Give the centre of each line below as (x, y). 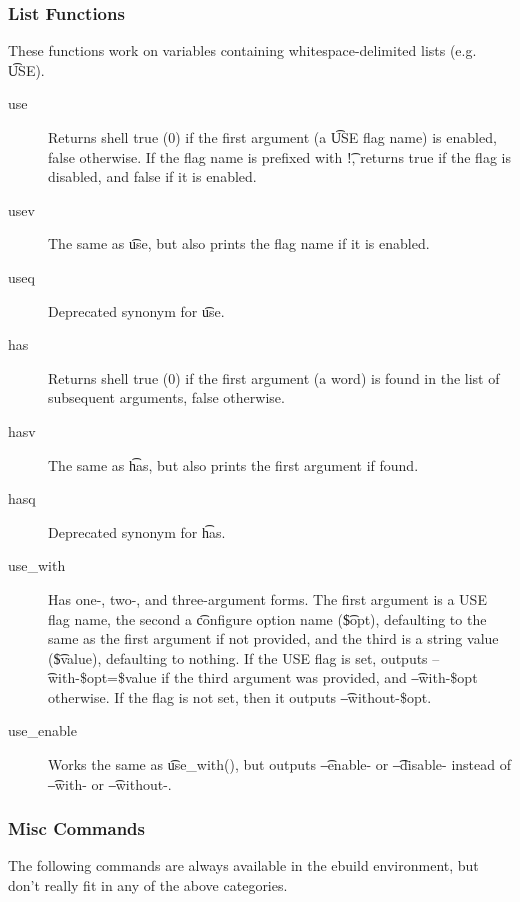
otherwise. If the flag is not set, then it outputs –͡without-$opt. (240, 696)
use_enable (42, 730)
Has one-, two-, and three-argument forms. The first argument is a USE (267, 598)
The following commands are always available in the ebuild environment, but (243, 865)
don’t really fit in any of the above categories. (148, 885)
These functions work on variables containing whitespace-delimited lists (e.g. (242, 50)
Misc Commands (76, 828)
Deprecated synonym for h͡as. (137, 531)
